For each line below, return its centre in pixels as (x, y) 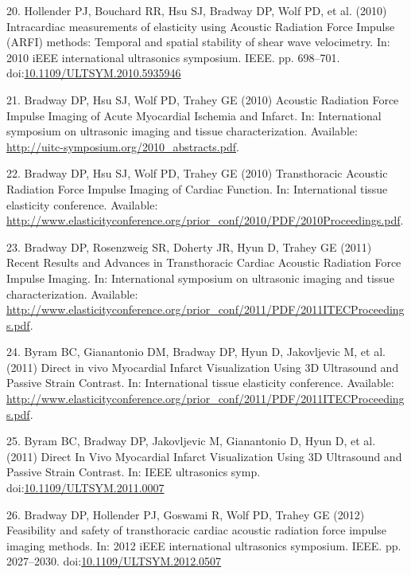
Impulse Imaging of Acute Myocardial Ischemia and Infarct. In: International (194, 115)
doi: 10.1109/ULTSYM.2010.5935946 (94, 73)
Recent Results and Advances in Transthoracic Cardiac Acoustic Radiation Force (204, 262)
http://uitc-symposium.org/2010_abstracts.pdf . (123, 146)
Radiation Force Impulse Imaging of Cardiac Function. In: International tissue (197, 188)
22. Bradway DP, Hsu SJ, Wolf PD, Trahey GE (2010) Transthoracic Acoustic (197, 173)
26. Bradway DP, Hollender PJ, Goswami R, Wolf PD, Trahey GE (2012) (186, 514)
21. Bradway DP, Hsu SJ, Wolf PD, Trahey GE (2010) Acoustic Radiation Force (203, 99)
